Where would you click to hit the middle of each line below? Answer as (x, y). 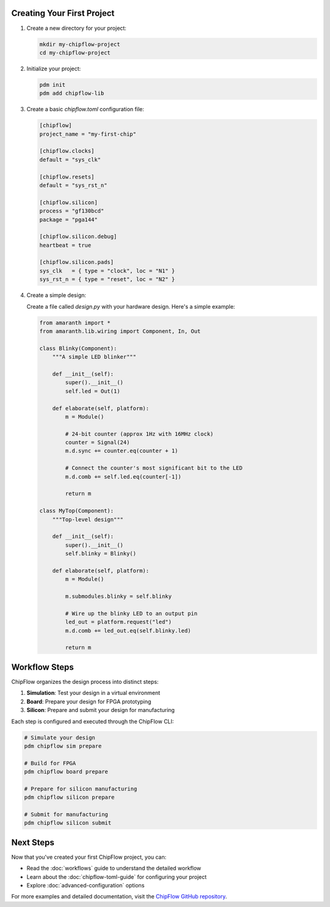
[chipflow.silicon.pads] (77, 262)
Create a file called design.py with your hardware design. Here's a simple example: (131, 306)
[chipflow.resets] (67, 177)
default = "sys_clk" (70, 160)
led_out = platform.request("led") (119, 622)
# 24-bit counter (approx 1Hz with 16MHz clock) (139, 434)
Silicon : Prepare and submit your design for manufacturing (101, 710)
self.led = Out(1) (93, 391)
